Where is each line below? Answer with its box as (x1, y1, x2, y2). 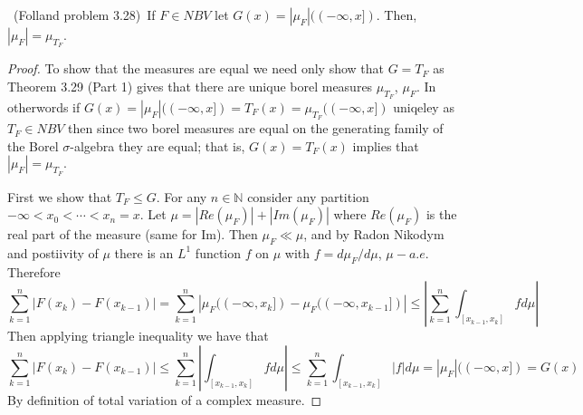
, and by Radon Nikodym (303, 225, 444, 244)
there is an (114, 243, 174, 262)
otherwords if (7, 98, 81, 116)
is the (425, 205, 457, 224)
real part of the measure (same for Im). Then (7, 225, 258, 244)
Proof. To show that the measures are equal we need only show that (7, 59, 384, 78)
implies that (352, 136, 419, 155)
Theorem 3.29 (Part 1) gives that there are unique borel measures (7, 76, 373, 95)
